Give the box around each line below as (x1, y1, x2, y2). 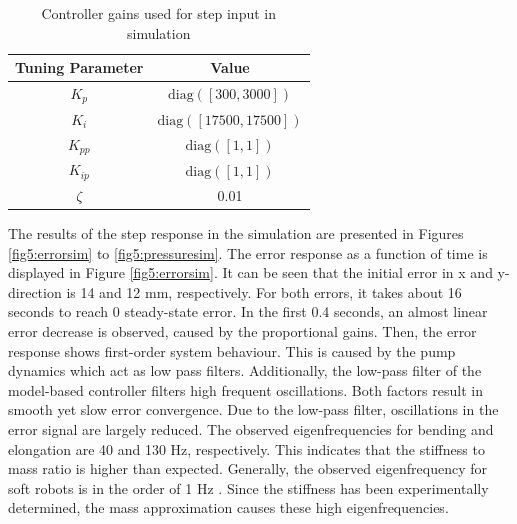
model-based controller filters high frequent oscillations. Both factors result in (8, 379, 483, 400)
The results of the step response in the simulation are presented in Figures (8, 223, 464, 244)
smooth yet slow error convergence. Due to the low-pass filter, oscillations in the (8, 399, 499, 420)
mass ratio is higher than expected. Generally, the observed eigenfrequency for (8, 458, 487, 479)
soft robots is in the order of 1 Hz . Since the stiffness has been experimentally (8, 477, 489, 498)
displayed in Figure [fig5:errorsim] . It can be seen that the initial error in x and (8, 262, 493, 283)
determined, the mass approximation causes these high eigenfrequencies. (8, 497, 449, 518)
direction (8, 281, 62, 302)
